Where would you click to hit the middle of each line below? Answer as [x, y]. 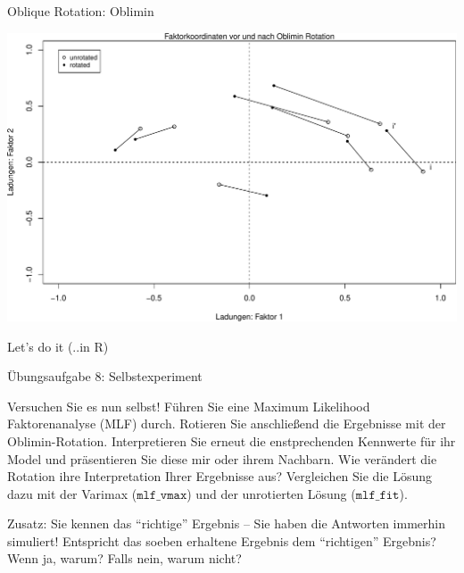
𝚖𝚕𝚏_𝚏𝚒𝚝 [377, 495]
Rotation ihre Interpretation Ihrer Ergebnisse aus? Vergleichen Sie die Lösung [220, 476]
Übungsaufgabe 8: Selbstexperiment [105, 376]
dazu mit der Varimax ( [72, 493]
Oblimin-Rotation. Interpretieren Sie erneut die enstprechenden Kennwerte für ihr [232, 440]
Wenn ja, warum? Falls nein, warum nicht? [124, 558]
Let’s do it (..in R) [58, 346]
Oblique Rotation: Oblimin [81, 11]
